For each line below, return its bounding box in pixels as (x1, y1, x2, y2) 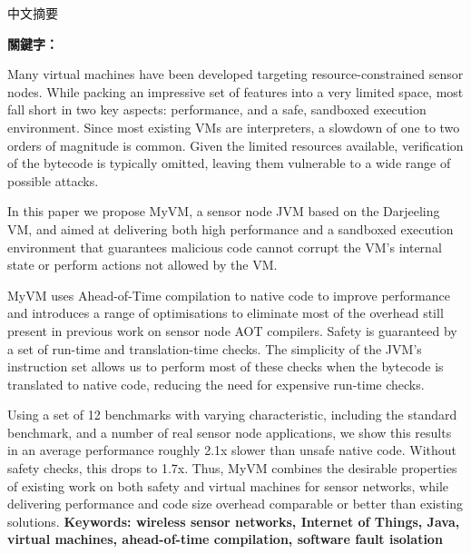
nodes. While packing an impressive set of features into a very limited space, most (7, 82, 464, 101)
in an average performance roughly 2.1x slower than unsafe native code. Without (7, 440, 457, 460)
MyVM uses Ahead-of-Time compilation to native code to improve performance (7, 285, 450, 304)
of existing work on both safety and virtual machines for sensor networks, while (7, 476, 448, 495)
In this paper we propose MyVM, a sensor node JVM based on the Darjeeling (7, 202, 440, 221)
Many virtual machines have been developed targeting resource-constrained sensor (7, 64, 464, 84)
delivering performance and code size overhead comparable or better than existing (7, 494, 464, 513)
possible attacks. (7, 171, 99, 190)
